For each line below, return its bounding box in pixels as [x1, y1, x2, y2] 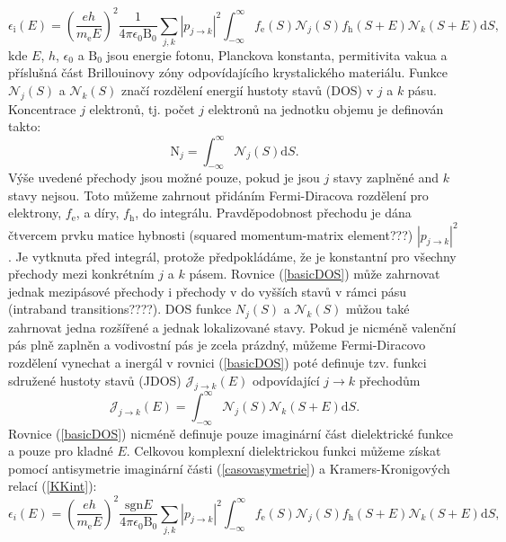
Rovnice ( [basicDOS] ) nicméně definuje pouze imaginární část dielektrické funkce [8, 423, 453, 442]
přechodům [359, 370, 421, 389]
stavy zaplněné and [333, 168, 439, 187]
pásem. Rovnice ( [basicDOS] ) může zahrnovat [189, 264, 440, 283]
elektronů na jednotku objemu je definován [208, 99, 444, 118]
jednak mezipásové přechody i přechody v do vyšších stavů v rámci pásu [8, 281, 407, 300]
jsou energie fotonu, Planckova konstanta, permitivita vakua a [106, 45, 448, 64]
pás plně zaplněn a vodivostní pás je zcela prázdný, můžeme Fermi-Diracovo [8, 335, 426, 354]
